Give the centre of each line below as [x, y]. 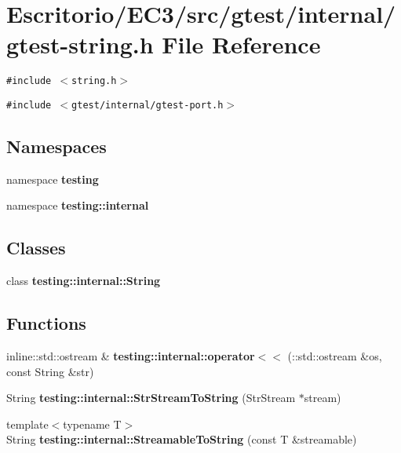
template [27, 424]
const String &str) [50, 371]
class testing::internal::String [84, 281]
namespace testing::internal [78, 205]
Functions [46, 323]
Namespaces [57, 146]
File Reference [241, 44]
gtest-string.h [80, 44]
